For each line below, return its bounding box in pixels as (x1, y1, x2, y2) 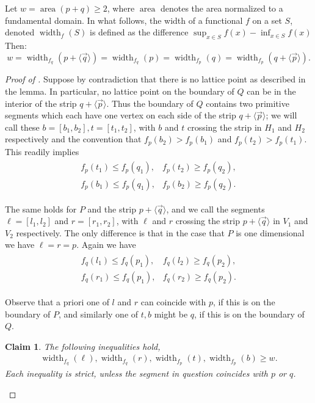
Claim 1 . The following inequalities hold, (5, 339, 161, 352)
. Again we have (76, 238, 136, 251)
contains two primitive (206, 96, 289, 109)
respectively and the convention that (5, 133, 142, 145)
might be (154, 307, 188, 320)
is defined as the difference (89, 26, 189, 38)
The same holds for (5, 202, 77, 215)
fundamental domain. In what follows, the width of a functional (5, 13, 243, 26)
